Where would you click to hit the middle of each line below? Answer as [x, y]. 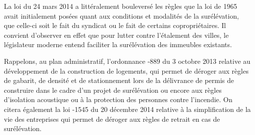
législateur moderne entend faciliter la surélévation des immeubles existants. [118, 44]
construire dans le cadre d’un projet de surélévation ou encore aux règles [113, 90]
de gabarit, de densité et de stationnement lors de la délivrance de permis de [119, 80]
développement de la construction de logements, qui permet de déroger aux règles [126, 70]
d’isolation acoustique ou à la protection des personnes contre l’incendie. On [118, 99]
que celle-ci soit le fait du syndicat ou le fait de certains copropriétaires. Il [115, 25]
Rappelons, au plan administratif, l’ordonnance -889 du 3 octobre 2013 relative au [127, 61]
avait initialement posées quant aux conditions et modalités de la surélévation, [122, 15]
